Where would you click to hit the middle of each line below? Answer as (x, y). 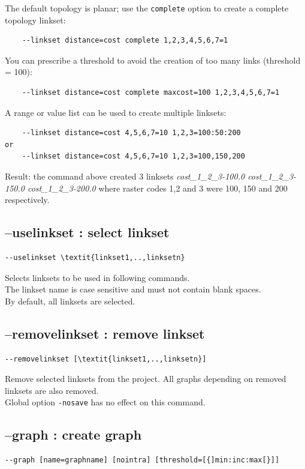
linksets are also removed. (52, 390)
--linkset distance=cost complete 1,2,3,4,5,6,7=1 (125, 41)
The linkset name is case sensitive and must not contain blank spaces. (133, 289)
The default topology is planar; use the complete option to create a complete (147, 8)
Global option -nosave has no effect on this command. (105, 402)
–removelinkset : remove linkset (105, 333)
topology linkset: (35, 20)
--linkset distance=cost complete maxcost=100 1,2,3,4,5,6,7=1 (151, 93)
